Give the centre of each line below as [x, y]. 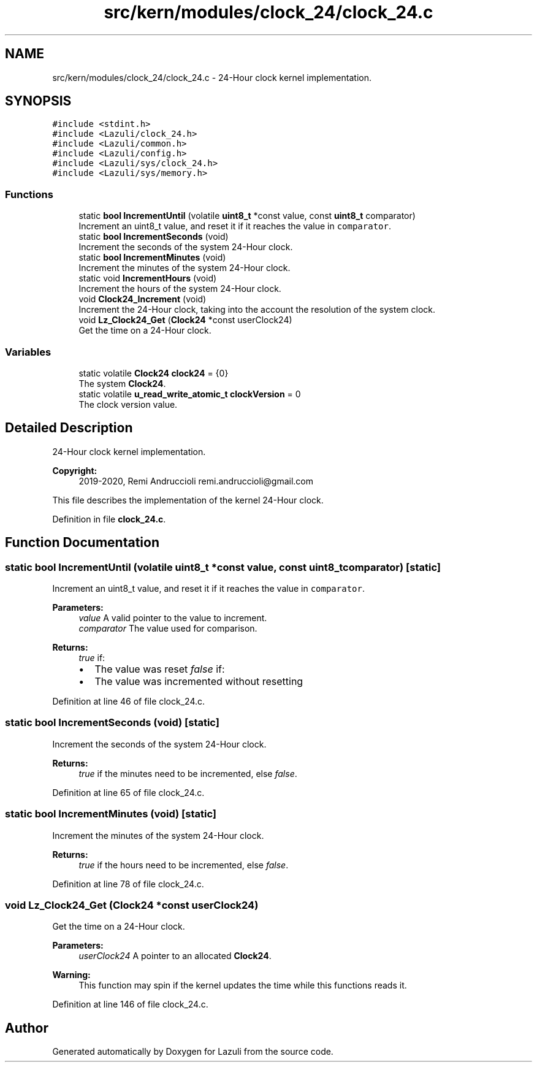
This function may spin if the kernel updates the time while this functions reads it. [243, 985]
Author [27, 1028]
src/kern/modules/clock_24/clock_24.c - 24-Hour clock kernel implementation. [212, 77]
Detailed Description [69, 428]
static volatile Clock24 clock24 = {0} [154, 373]
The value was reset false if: [160, 669]
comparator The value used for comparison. [168, 628]
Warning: [71, 975]
